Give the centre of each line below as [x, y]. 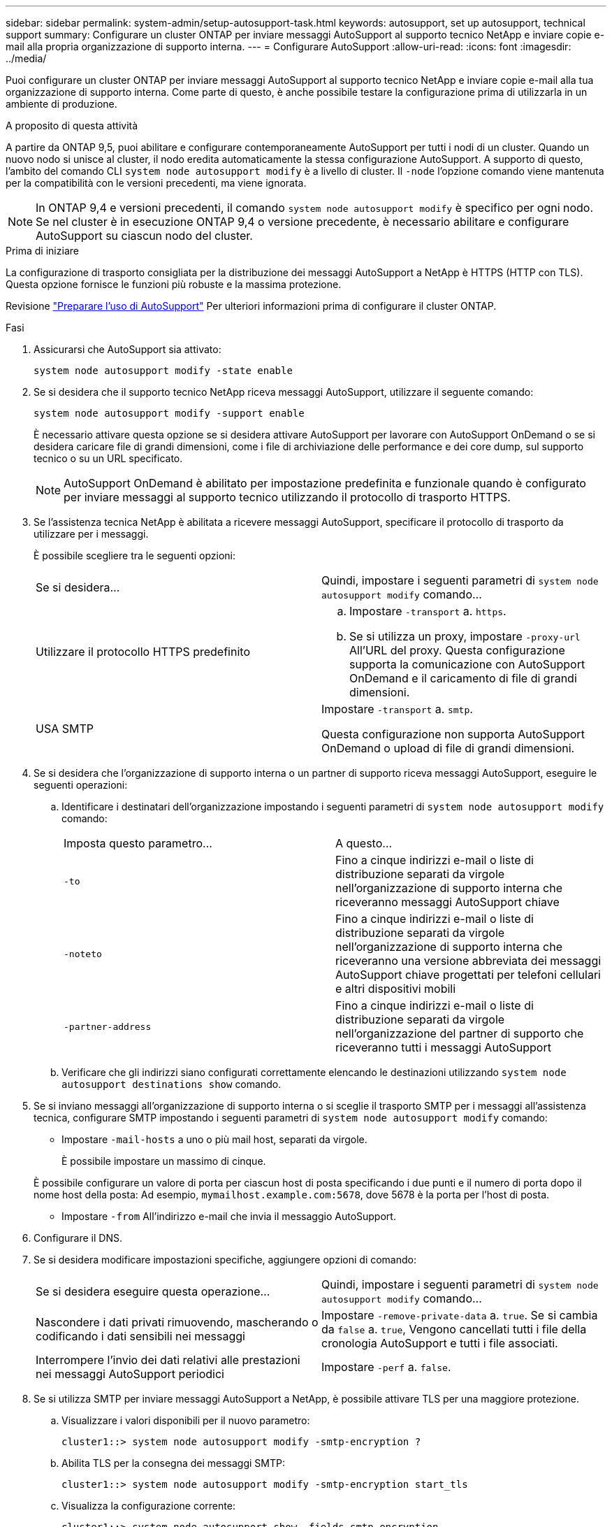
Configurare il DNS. [78, 1238]
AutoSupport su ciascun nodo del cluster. [144, 236]
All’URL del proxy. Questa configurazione [457, 650]
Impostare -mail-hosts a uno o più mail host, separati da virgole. [214, 1139]
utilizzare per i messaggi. [91, 534]
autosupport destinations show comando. [172, 1084]
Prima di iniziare [42, 251]
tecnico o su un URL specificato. [108, 458]
